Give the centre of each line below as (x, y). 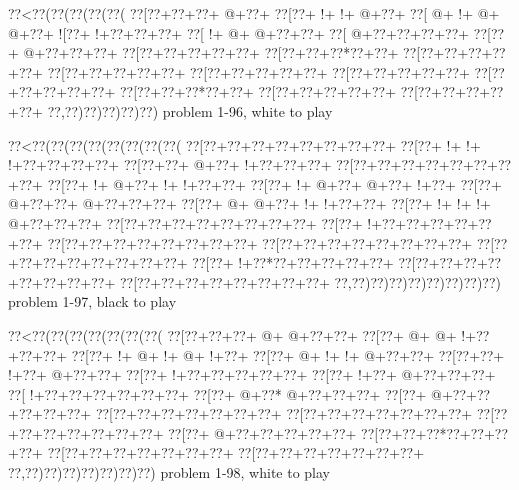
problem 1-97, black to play (92, 301)
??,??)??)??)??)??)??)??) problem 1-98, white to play (169, 472)
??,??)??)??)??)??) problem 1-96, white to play (190, 110)
